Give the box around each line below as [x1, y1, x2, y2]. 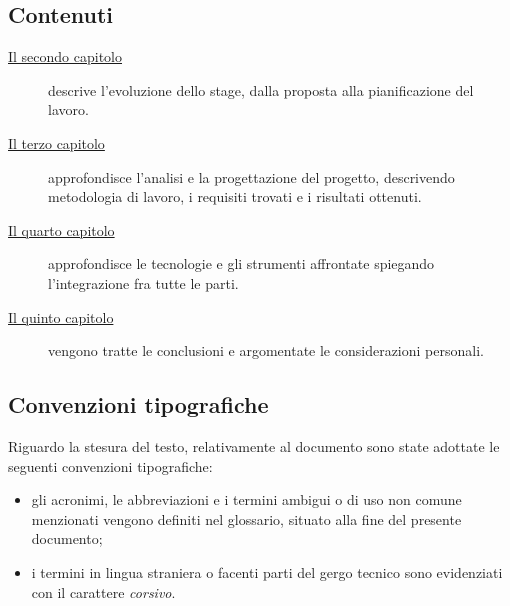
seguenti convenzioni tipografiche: [8, 455, 213, 476]
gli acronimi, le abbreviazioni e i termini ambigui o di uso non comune [31, 489, 462, 510]
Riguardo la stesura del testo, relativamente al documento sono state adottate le [8, 435, 500, 456]
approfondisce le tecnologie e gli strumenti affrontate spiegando [48, 253, 435, 274]
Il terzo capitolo [8, 132, 105, 153]
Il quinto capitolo [8, 306, 114, 327]
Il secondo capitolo [8, 46, 123, 67]
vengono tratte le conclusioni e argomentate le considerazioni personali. [48, 340, 484, 361]
